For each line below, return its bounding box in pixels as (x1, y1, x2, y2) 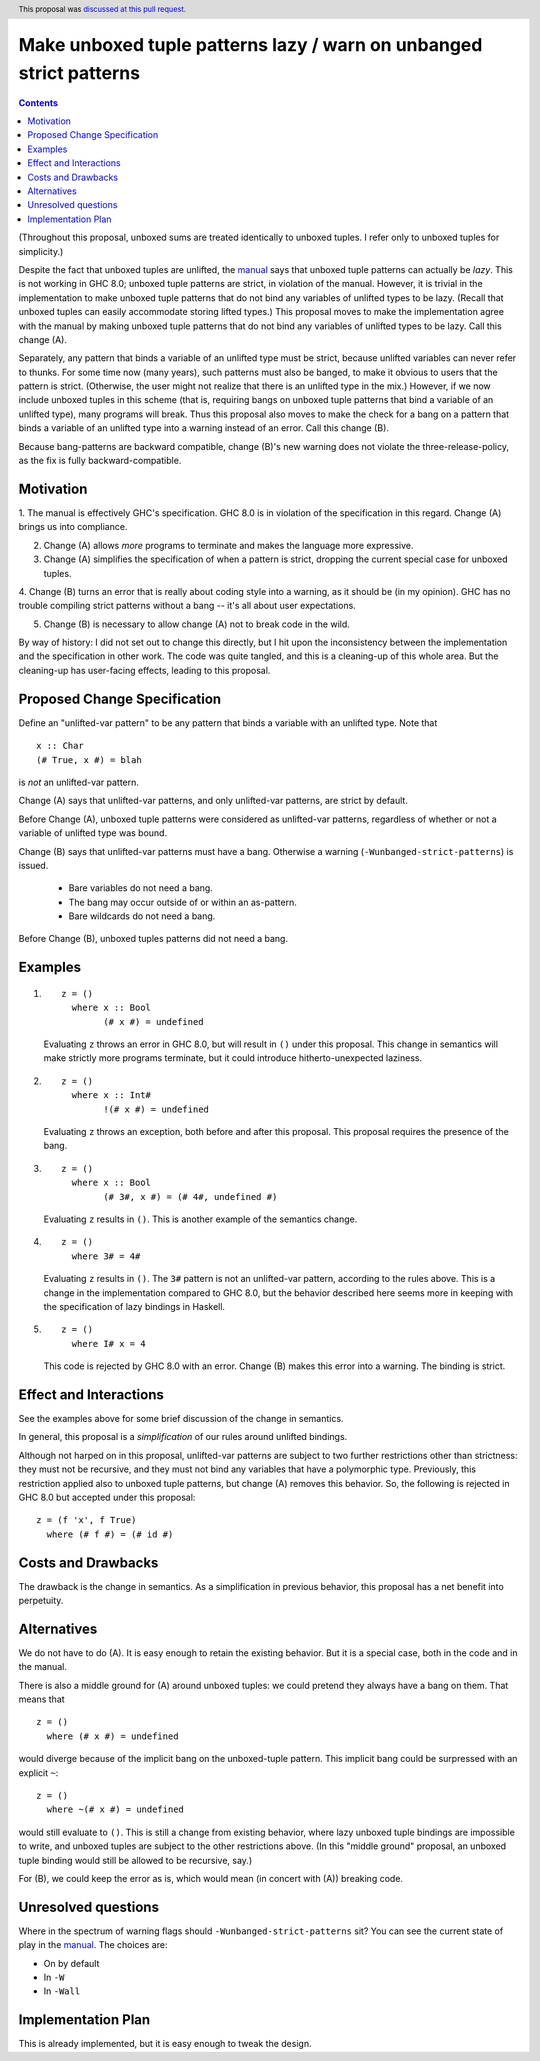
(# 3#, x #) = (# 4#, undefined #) (103, 1191, 278, 1202)
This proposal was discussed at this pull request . (18, 4, 187, 14)
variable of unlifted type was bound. (18, 827, 168, 839)
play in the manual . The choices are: (18, 1939, 168, 1951)
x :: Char (36, 740, 84, 752)
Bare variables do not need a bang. (68, 882, 214, 894)
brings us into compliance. (18, 521, 128, 533)
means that (18, 1693, 65, 1705)
